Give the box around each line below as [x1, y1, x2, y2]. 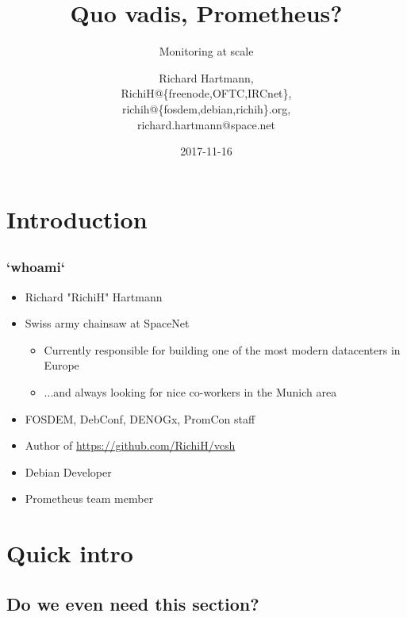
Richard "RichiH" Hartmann [25, 288, 163, 305]
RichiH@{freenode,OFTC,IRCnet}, [121, 85, 292, 102]
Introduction [6, 202, 148, 235]
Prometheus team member [25, 490, 154, 507]
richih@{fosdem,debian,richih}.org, [121, 100, 291, 117]
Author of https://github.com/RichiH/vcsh [25, 437, 236, 454]
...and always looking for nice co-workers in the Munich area [44, 383, 337, 400]
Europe [44, 357, 79, 374]
